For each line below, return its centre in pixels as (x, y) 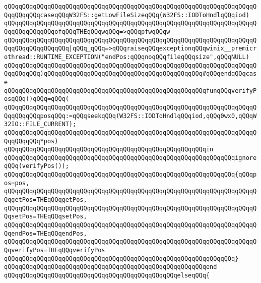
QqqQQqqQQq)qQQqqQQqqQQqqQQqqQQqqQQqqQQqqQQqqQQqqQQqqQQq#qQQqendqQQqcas (130, 74)
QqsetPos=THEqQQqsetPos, (46, 217)
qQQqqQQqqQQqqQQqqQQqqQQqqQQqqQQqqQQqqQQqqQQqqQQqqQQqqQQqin (109, 150)
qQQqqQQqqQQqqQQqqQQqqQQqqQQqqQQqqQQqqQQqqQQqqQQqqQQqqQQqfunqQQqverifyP (130, 91)
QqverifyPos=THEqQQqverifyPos (55, 250)
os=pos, (17, 183)
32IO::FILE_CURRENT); (40, 124)
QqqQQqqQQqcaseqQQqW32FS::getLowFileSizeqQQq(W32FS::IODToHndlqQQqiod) (127, 15)
